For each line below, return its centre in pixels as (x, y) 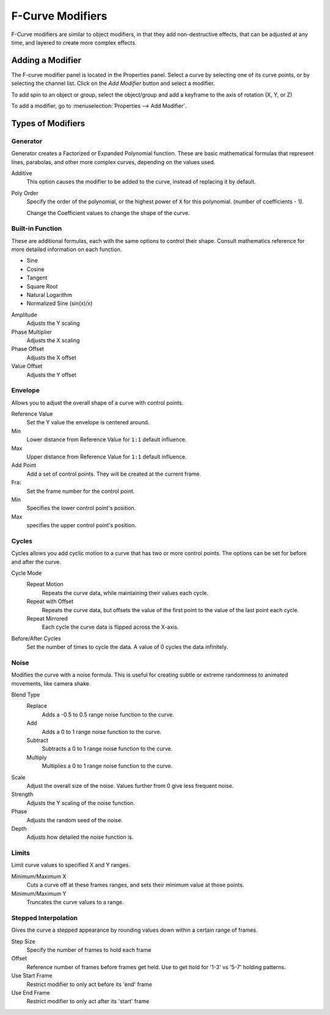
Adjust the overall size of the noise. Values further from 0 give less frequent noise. (130, 786)
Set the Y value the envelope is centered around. (88, 422)
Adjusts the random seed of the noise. (75, 820)
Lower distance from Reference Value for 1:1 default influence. (107, 440)
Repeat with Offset (50, 601)
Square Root (42, 286)
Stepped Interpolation (44, 918)
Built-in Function (37, 228)
